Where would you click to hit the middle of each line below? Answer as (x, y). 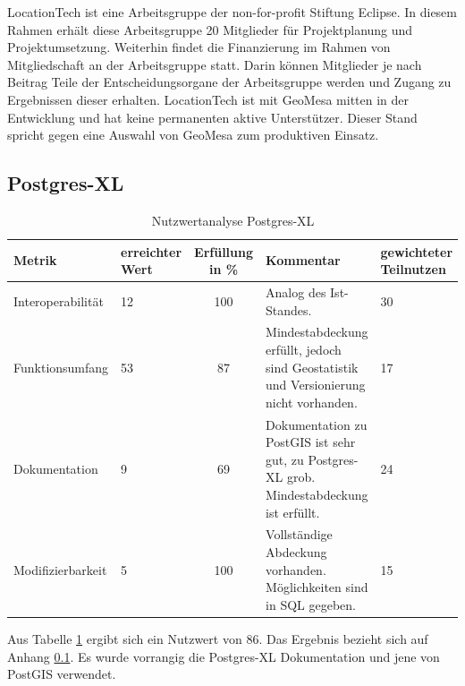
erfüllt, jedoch (304, 350)
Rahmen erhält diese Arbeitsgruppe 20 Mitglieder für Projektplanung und (210, 29)
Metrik (35, 260)
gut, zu (285, 459)
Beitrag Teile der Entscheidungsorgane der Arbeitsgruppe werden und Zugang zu (229, 82)
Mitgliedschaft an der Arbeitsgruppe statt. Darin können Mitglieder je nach (215, 64)
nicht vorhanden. (312, 402)
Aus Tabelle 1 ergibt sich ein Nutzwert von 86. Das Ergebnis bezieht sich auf (218, 638)
